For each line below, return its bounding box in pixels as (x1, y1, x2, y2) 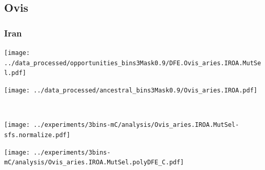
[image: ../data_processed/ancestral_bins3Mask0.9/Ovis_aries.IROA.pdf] (4, 86, 257, 94)
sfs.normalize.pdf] (4, 131, 70, 139)
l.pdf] (4, 69, 26, 77)
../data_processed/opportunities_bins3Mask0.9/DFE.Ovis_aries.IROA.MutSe (4, 59, 261, 67)
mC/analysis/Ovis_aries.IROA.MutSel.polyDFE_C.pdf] (4, 159, 184, 166)
